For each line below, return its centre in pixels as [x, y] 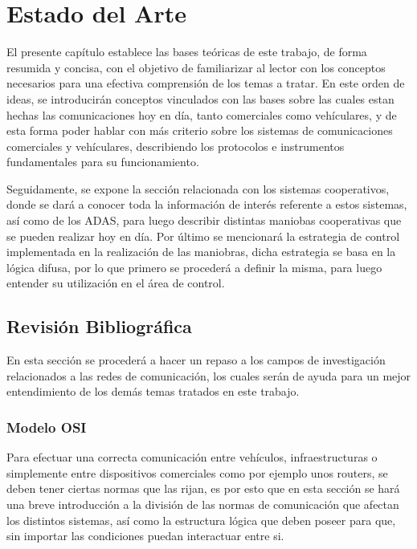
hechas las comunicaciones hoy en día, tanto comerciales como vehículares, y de [202, 114]
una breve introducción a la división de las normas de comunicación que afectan [203, 504]
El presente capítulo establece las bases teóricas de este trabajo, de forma [187, 52]
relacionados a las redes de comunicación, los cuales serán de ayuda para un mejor [209, 375]
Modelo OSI [47, 427]
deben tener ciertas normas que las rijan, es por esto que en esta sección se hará [203, 488]
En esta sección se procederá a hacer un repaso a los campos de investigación [196, 360]
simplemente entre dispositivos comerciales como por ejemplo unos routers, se [197, 472]
